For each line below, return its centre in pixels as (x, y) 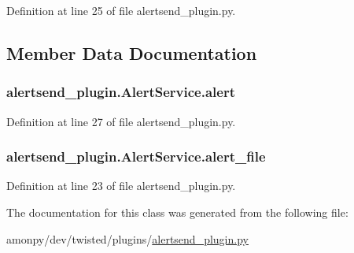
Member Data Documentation (132, 52)
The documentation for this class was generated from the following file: (177, 212)
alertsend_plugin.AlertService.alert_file (136, 156)
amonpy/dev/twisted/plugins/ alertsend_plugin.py (127, 238)
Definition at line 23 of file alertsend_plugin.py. (121, 186)
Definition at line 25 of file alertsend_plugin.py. (121, 10)
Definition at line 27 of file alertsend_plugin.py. (121, 121)
